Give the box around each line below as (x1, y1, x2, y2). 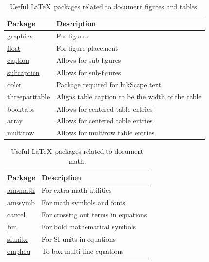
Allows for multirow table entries (56, 128, 155, 138)
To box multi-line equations (41, 245, 124, 256)
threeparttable (7, 91, 50, 101)
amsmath (7, 185, 35, 195)
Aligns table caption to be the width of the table (56, 91, 202, 101)
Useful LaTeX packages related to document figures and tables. (10, 1, 199, 11)
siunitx (7, 233, 28, 243)
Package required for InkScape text (56, 79, 161, 89)
